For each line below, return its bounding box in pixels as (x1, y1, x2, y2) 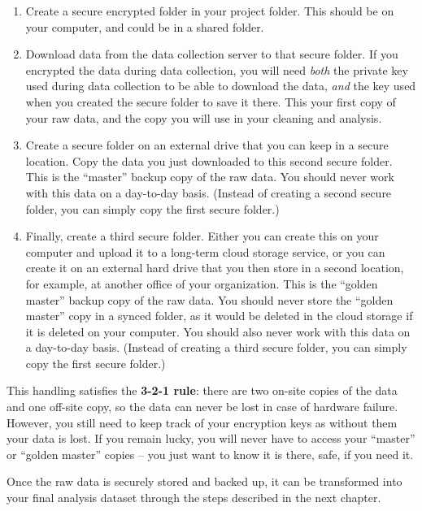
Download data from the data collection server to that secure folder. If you (25, 45, 398, 63)
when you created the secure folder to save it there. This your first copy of (25, 93, 396, 110)
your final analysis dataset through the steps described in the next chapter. (7, 489, 381, 506)
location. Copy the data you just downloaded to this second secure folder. (25, 152, 393, 169)
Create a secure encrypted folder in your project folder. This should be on (25, 2, 394, 19)
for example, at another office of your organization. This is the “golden (25, 275, 378, 292)
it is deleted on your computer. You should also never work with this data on (25, 323, 411, 340)
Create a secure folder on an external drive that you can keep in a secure (25, 136, 389, 154)
